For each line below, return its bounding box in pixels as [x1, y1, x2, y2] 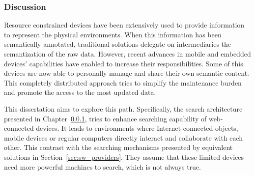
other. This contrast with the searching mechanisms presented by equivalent [4, 142, 233, 152]
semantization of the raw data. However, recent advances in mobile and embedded [4, 49, 251, 58]
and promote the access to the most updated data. [4, 87, 156, 97]
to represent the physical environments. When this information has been [4, 29, 222, 39]
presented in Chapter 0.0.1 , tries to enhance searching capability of [4, 113, 207, 123]
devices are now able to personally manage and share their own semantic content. [4, 68, 249, 78]
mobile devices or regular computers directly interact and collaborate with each [4, 132, 243, 143]
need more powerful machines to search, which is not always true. [4, 161, 201, 172]
